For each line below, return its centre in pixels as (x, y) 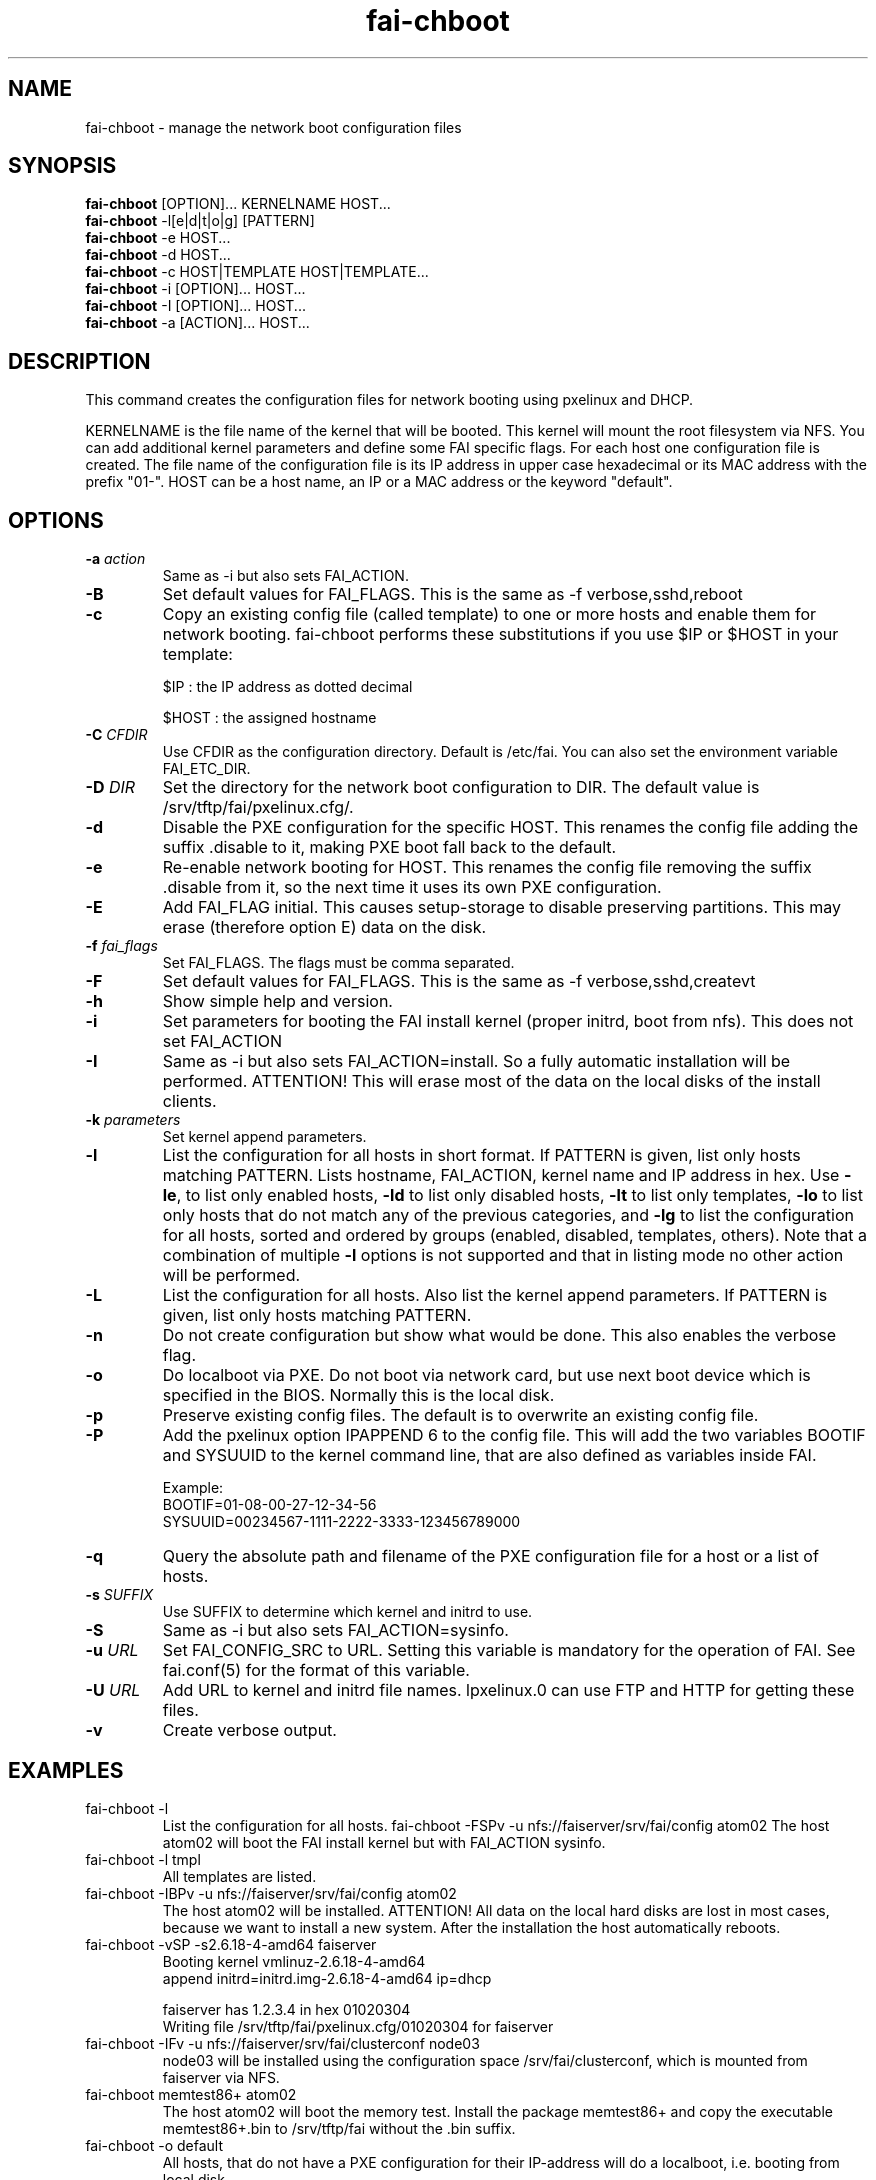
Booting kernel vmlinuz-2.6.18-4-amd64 (294, 1961)
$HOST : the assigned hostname (269, 718)
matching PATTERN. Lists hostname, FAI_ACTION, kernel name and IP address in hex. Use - (507, 1175)
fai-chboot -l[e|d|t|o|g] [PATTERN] (200, 221)
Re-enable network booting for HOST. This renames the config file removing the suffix (487, 867)
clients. (189, 1101)
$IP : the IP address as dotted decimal (287, 687)
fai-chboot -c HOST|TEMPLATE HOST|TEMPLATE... (257, 272)
